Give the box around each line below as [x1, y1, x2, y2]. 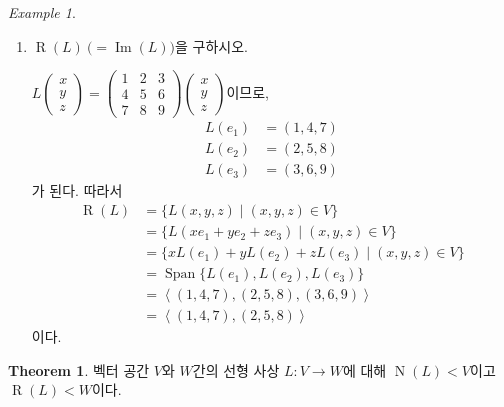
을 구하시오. [175, 35, 248, 56]
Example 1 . [8, 2, 76, 22]
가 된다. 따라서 [31, 180, 123, 201]
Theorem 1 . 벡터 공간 [8, 359, 150, 380]
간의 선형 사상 [192, 359, 280, 380]
